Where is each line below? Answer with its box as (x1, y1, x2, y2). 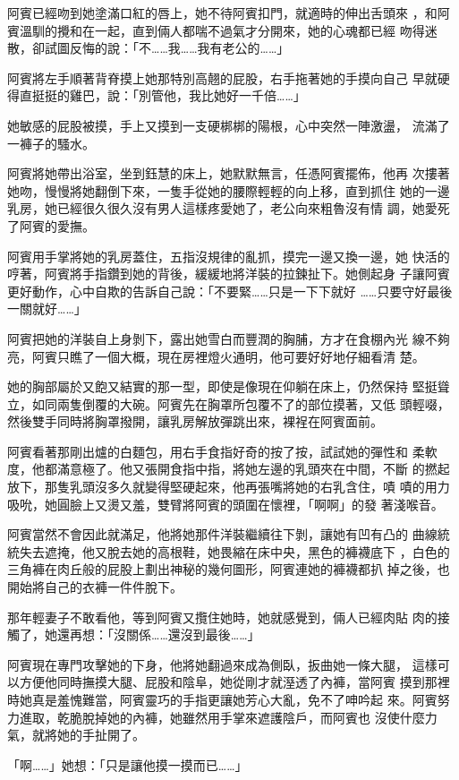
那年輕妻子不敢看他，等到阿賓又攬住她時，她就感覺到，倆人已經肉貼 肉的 (7, 607, 438, 626)
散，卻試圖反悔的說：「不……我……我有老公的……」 (7, 39, 290, 57)
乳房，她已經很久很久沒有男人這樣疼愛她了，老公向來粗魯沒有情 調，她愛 (7, 199, 438, 218)
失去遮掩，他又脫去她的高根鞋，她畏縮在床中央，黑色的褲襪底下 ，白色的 (19, 542, 450, 561)
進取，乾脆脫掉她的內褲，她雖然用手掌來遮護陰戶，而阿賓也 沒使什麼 (19, 707, 425, 726)
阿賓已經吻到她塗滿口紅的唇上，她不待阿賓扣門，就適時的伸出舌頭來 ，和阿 (7, 4, 450, 21)
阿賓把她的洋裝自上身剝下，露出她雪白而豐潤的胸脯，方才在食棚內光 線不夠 (7, 329, 450, 347)
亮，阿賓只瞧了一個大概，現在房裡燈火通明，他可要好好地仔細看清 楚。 (7, 347, 425, 365)
